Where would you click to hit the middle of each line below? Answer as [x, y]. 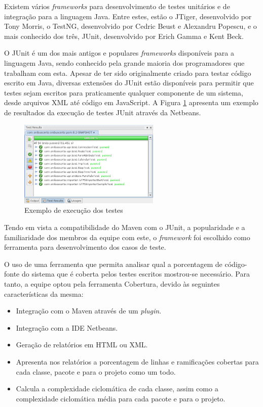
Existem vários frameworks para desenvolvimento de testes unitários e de [117, 6]
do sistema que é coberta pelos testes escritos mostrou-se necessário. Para [136, 274]
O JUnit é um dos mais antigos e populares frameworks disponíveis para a [119, 53]
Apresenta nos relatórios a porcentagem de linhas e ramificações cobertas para [137, 361]
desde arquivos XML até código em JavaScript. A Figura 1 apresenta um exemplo [131, 102]
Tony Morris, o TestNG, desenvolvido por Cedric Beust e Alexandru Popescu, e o [130, 26]
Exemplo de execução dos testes [74, 210]
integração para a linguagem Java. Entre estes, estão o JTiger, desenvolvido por [128, 16]
